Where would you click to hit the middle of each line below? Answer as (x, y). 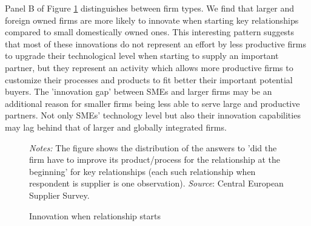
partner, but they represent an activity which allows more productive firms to (149, 67)
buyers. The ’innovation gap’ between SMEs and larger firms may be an (139, 91)
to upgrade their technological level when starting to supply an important (142, 56)
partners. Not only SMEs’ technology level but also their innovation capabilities (153, 115)
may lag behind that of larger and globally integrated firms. (116, 127)
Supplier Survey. (59, 195)
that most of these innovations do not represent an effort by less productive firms (155, 43)
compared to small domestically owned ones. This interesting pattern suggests (150, 32)
